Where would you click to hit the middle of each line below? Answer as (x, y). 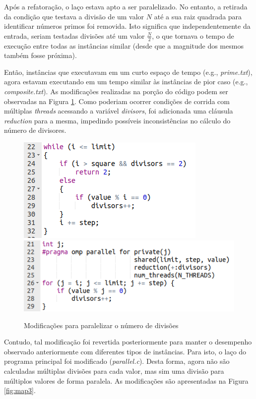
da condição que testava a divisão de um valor (74, 16)
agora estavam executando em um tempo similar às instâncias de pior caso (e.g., (126, 82)
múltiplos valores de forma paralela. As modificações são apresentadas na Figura (126, 380)
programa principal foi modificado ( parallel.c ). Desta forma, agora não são (117, 361)
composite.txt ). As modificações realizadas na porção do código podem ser (116, 91)
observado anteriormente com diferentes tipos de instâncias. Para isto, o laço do (125, 351)
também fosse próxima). (40, 55)
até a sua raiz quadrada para (198, 16)
